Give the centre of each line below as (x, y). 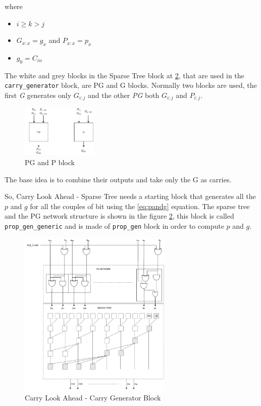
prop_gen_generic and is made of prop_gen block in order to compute (114, 225)
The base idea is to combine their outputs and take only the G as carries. (118, 179)
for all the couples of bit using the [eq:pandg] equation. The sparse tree (140, 206)
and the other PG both (123, 95)
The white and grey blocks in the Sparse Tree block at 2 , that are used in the (124, 75)
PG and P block (50, 162)
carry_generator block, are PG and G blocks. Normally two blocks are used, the (131, 85)
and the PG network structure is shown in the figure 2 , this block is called (119, 216)
